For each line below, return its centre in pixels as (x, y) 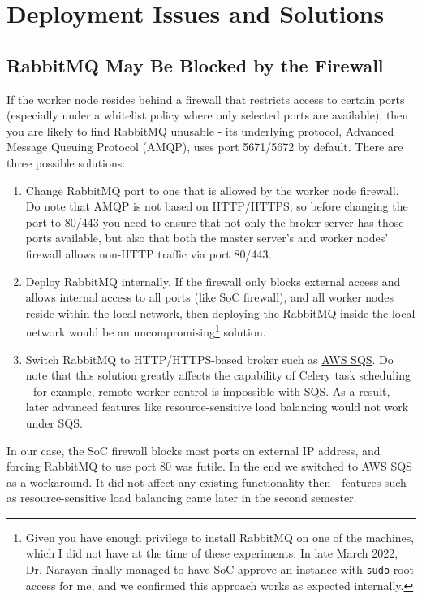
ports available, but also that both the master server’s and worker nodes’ (207, 238)
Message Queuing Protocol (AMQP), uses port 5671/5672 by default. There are (205, 147)
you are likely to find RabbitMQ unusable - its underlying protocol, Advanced (200, 130)
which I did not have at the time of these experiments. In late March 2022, (212, 553)
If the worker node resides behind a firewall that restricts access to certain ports (206, 99)
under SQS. (54, 422)
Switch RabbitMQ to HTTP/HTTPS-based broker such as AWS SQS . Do (209, 359)
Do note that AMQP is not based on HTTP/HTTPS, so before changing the (217, 206)
